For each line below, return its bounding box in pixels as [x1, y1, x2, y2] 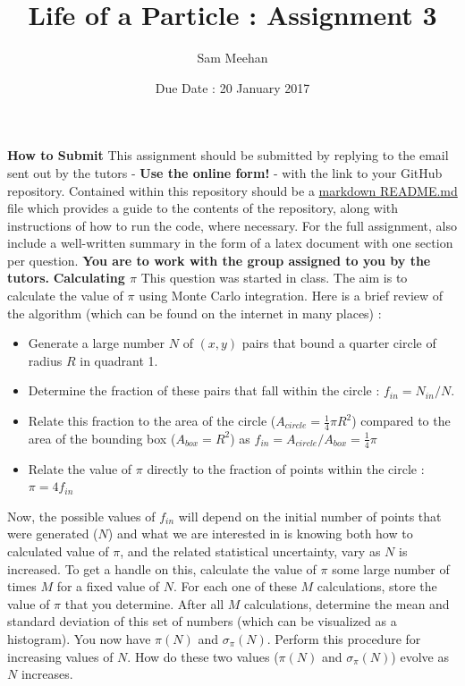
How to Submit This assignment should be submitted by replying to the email [7, 146, 449, 165]
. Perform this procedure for [266, 630, 421, 648]
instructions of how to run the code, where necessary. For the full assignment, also [7, 216, 457, 234]
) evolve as [391, 647, 449, 665]
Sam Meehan [197, 48, 268, 67]
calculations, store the [317, 577, 437, 596]
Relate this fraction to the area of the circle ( [28, 411, 276, 430]
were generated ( [7, 524, 98, 543]
